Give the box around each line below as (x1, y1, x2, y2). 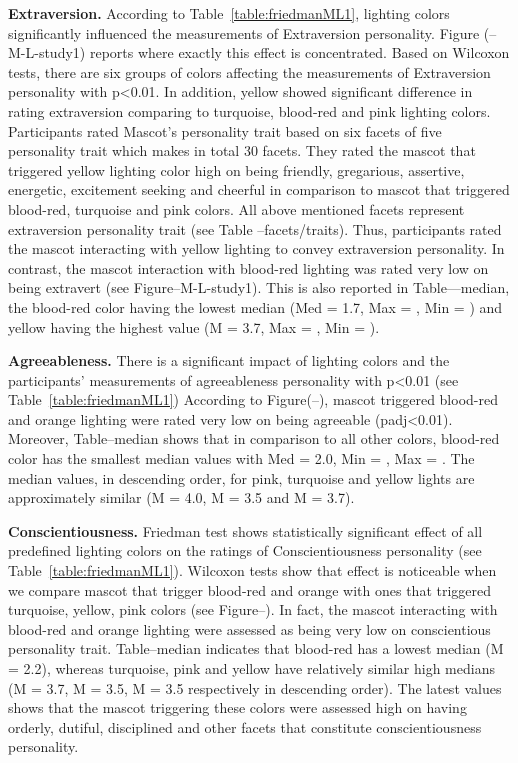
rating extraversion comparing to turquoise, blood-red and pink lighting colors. (8, 100, 491, 121)
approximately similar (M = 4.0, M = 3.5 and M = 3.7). (8, 487, 355, 508)
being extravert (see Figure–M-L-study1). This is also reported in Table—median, (8, 277, 510, 298)
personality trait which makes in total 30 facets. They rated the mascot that (8, 140, 476, 161)
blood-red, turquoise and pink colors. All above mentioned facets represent (8, 198, 465, 219)
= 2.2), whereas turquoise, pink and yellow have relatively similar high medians (8, 658, 495, 678)
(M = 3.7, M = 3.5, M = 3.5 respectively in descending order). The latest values (8, 677, 502, 698)
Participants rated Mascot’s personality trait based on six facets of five (8, 120, 442, 141)
